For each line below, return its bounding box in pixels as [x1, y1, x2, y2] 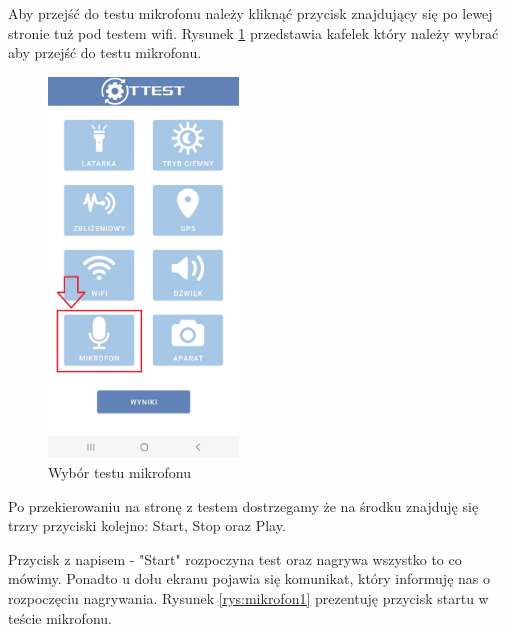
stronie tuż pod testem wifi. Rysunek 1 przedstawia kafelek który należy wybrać [8, 22, 499, 43]
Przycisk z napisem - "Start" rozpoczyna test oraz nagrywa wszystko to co [8, 548, 462, 569]
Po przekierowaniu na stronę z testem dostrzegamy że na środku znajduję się [8, 495, 479, 516]
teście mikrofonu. [8, 607, 112, 628]
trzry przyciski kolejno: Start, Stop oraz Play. [8, 515, 286, 536]
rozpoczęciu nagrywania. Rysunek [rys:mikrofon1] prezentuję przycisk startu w [8, 587, 489, 608]
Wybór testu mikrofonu [48, 461, 191, 482]
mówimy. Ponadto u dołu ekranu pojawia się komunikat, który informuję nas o [8, 568, 490, 589]
